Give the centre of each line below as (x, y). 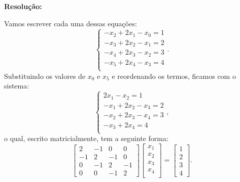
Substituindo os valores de (45, 76)
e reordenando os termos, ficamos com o (174, 76)
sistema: (17, 86)
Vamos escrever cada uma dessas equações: (71, 23)
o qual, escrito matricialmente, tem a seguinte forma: (86, 138)
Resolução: (23, 6)
